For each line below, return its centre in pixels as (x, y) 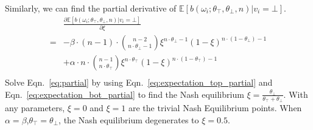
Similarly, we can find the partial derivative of (91, 8)
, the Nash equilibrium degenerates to (129, 119)
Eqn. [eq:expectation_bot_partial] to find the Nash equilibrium (125, 94)
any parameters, (35, 108)
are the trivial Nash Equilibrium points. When (215, 108)
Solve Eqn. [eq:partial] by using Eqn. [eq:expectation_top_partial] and (139, 82)
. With (296, 94)
